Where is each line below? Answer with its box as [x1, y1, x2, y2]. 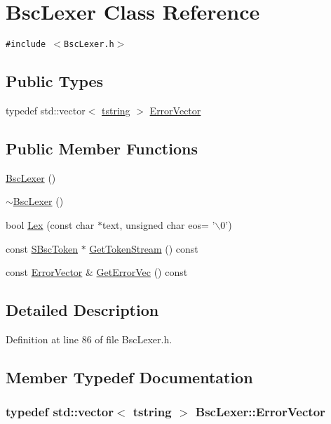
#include [6, 39, 46, 50]
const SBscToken [6, 241, 78, 256]
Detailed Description [6, 299, 159, 321]
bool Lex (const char [6, 217, 95, 232]
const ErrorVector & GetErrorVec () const [6, 265, 188, 279]
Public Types [6, 70, 104, 92]
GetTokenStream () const [89, 241, 198, 256]
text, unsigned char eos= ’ [102, 217, 215, 232]
